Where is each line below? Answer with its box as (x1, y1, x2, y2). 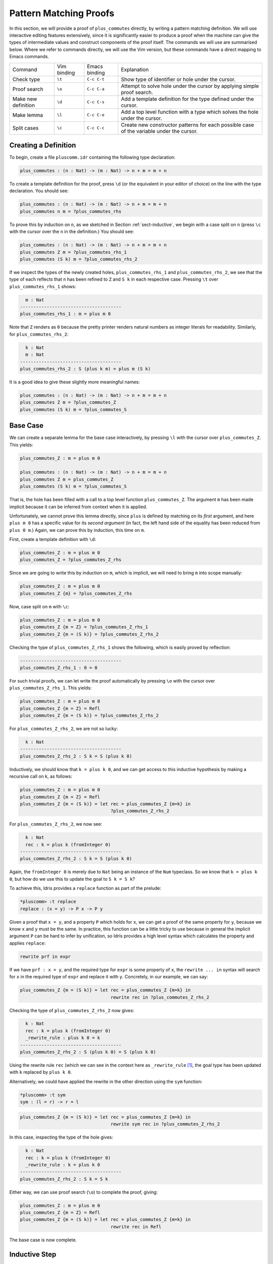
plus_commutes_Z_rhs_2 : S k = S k (20, 1176, 108, 1182)
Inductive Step (9, 1250, 57, 1258)
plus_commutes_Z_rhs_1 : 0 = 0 (20, 665, 98, 670)
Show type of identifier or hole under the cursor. (120, 76, 236, 83)
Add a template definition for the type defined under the (120, 95, 254, 102)
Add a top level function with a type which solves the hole (120, 108, 259, 115)
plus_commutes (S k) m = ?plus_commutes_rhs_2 (20, 256, 138, 262)
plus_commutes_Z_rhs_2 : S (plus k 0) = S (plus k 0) (20, 1049, 156, 1055)
